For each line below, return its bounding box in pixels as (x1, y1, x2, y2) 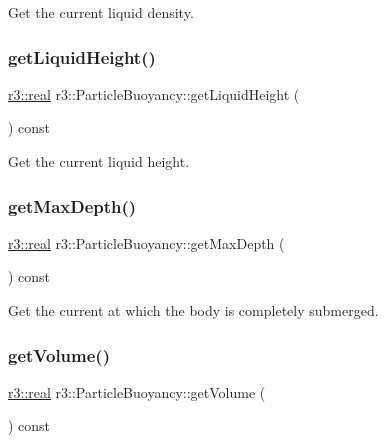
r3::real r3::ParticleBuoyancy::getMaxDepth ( (8, 232, 285, 253)
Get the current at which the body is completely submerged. (8, 300, 379, 320)
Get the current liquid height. (8, 151, 190, 171)
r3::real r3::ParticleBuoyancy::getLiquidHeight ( (8, 83, 300, 104)
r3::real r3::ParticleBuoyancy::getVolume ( (8, 381, 266, 402)
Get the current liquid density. (8, 2, 194, 22)
